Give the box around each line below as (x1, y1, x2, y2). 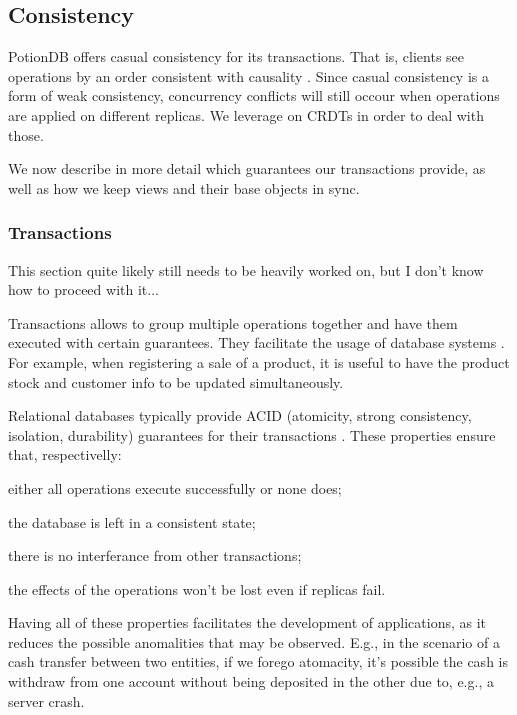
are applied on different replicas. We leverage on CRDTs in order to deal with (8, 104, 484, 125)
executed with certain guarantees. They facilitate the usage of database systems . (8, 332, 505, 353)
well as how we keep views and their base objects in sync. (8, 177, 360, 198)
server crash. (8, 690, 85, 711)
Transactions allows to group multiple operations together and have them (8, 312, 458, 333)
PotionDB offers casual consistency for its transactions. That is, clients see (8, 46, 465, 67)
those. (8, 124, 44, 145)
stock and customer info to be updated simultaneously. (8, 371, 344, 392)
